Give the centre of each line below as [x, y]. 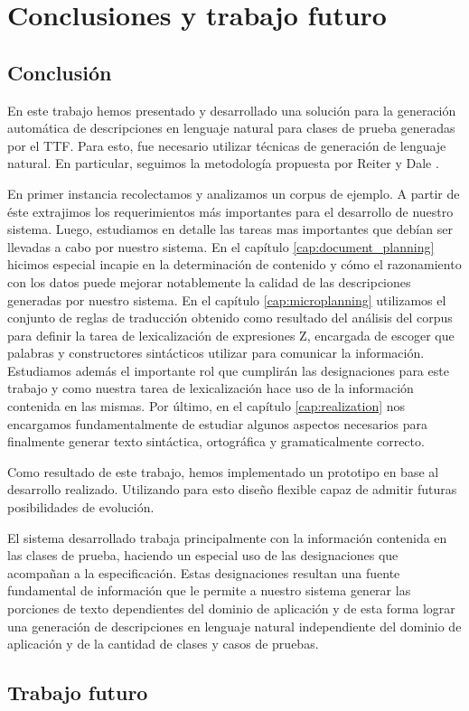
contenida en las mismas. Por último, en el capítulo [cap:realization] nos [206, 406]
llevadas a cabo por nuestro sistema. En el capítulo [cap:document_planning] [221, 246]
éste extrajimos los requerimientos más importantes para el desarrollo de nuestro [230, 211]
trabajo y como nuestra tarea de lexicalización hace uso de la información [211, 388]
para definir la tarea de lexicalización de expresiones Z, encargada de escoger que [231, 335]
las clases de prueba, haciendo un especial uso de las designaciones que [203, 555]
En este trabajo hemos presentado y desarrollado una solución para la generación [232, 110]
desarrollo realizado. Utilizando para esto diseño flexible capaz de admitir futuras [232, 489]
